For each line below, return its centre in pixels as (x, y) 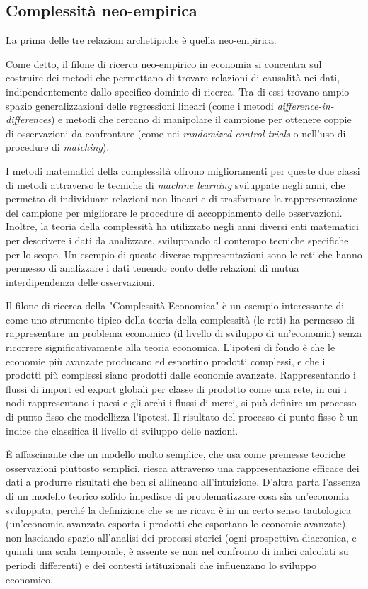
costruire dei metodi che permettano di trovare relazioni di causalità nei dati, (173, 78)
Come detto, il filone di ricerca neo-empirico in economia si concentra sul (164, 63)
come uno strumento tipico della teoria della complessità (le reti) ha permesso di (180, 319)
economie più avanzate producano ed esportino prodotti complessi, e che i (166, 361)
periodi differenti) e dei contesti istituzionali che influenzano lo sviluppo (161, 565)
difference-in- (305, 105)
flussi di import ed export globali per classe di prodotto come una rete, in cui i (176, 388)
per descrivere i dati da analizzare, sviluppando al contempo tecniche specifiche (177, 240)
